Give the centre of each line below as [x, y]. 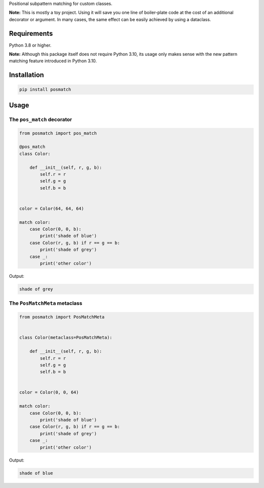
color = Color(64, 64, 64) [52, 208]
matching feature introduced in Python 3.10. [53, 61]
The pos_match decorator [41, 119]
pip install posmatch [45, 90]
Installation [26, 75]
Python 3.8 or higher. [30, 45]
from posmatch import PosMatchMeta [62, 317]
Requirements [31, 34]
